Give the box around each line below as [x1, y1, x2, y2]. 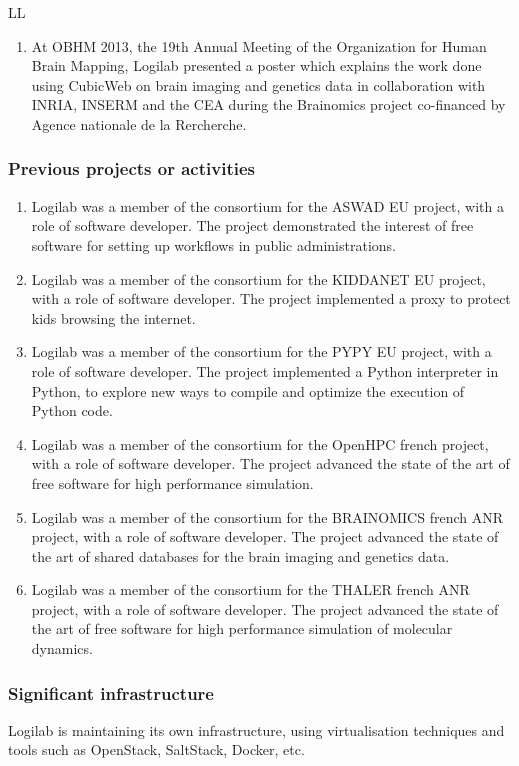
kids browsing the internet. [31, 307, 196, 328]
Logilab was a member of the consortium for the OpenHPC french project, [31, 433, 489, 454]
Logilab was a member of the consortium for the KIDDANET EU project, [31, 268, 486, 289]
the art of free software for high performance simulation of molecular [31, 618, 453, 639]
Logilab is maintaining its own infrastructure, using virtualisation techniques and [8, 719, 505, 740]
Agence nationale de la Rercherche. [31, 113, 247, 134]
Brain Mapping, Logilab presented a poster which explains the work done [31, 55, 482, 76]
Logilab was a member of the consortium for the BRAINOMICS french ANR [31, 506, 504, 527]
